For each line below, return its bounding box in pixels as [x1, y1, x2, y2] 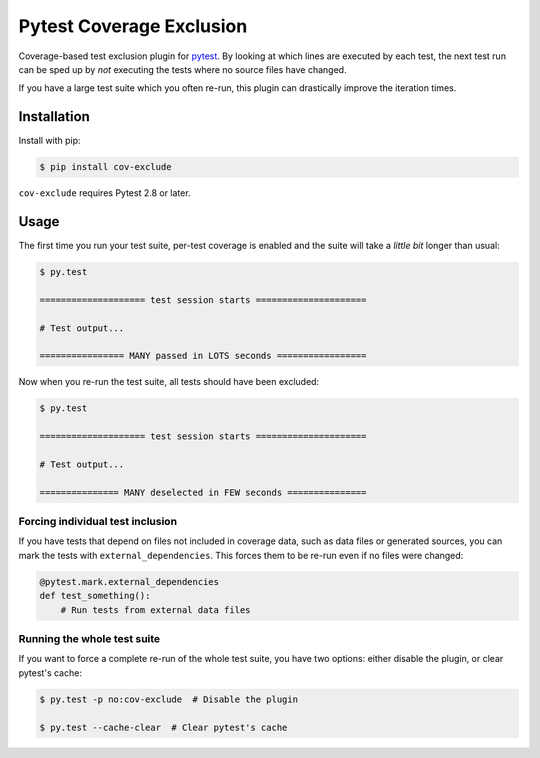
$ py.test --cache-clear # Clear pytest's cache [39, 721, 288, 733]
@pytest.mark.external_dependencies [39, 576, 220, 587]
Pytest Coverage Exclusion [18, 15, 248, 37]
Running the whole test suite [18, 632, 161, 645]
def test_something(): [39, 590, 151, 602]
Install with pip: [18, 135, 81, 147]
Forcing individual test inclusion [18, 515, 178, 529]
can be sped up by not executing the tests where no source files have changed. [18, 63, 347, 75]
